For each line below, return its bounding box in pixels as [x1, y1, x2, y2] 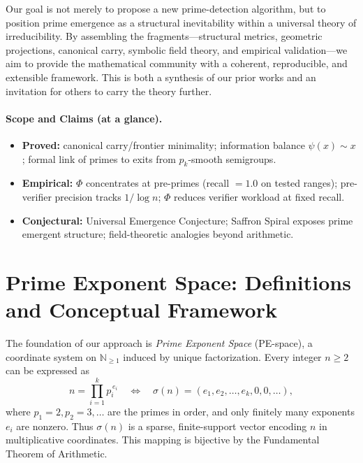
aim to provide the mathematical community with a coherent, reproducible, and [6, 56, 348, 71]
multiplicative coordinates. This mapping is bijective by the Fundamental [6, 432, 320, 447]
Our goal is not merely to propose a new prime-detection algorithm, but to [6, 1, 326, 15]
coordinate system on [6, 349, 97, 364]
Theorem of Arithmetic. [6, 446, 108, 460]
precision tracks [54, 189, 121, 204]
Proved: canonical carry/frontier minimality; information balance [22, 137, 305, 152]
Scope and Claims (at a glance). [6, 111, 163, 125]
